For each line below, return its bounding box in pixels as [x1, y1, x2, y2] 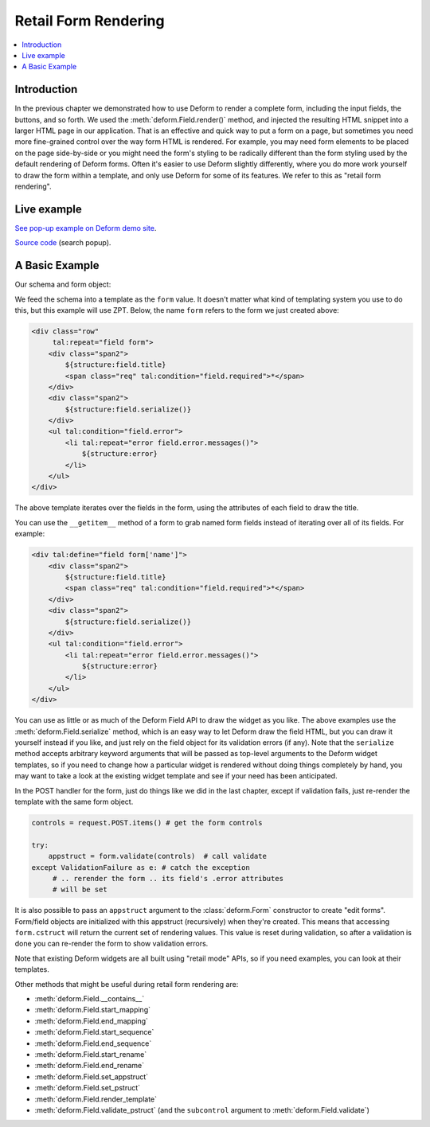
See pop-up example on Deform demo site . [14, 223, 157, 232]
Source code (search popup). [14, 238, 111, 248]
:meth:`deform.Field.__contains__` [34, 994, 145, 1003]
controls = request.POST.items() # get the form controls [31, 818, 263, 827]
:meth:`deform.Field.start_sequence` [34, 1028, 154, 1037]
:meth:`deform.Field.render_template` [34, 1094, 158, 1104]
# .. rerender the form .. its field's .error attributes [52, 874, 284, 883]
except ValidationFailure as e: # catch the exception [31, 863, 250, 872]
